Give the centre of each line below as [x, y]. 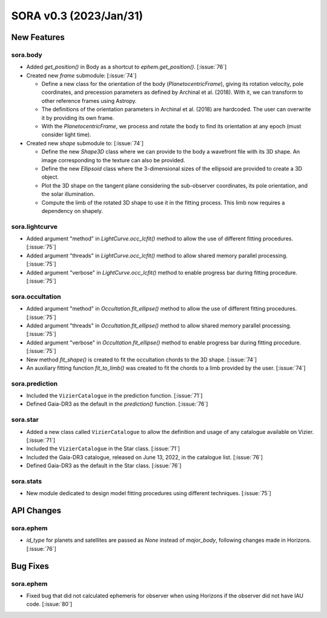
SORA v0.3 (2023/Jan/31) [77, 16]
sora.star [25, 419]
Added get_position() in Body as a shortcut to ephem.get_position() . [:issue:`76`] [127, 67]
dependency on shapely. [72, 211]
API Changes [36, 511]
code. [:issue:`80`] [49, 604]
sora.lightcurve [34, 226]
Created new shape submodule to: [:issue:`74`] [85, 143]
